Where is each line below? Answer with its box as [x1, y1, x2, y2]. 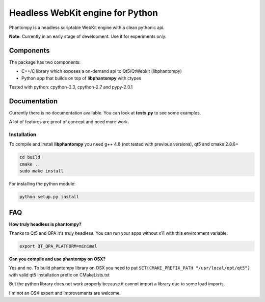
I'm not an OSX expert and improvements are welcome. [9, 290, 121, 296]
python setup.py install [19, 194, 79, 200]
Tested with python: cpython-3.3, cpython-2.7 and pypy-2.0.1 [9, 84, 133, 90]
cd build [19, 155, 41, 160]
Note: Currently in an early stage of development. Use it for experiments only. [9, 33, 167, 39]
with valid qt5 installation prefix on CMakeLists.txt [9, 272, 110, 277]
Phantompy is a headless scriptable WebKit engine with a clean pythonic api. [9, 25, 165, 30]
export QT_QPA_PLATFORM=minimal [19, 244, 98, 249]
